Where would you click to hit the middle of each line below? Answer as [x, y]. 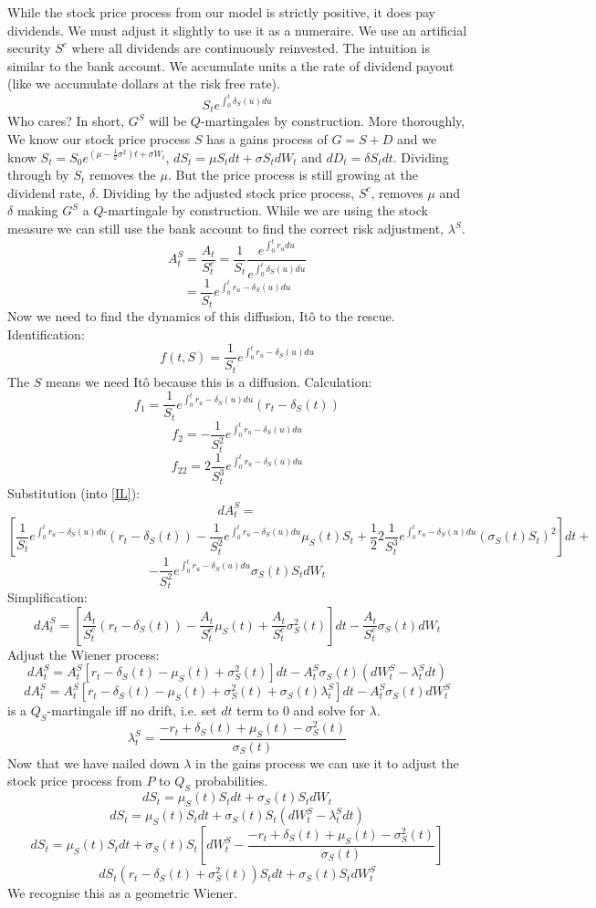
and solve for [329, 710]
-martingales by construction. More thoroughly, [333, 121]
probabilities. [231, 781]
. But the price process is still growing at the [293, 175]
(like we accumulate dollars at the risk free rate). [144, 83]
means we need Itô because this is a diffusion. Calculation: [209, 381]
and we [417, 139]
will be [168, 121]
